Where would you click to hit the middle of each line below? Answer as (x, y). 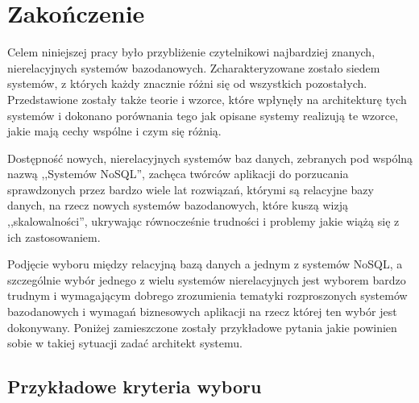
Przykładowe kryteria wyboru (135, 386)
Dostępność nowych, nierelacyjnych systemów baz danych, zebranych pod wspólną (210, 158)
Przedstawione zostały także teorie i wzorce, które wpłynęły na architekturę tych (207, 99)
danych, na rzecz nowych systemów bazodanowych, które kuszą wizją (178, 205)
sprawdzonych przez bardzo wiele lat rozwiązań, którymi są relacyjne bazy (191, 189)
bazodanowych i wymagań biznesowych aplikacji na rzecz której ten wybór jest (202, 312)
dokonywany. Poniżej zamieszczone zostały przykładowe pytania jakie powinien (202, 327)
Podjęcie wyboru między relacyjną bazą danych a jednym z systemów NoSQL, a (205, 264)
